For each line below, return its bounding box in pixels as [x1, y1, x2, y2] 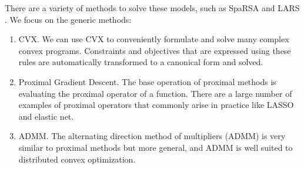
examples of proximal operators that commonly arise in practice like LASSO [18, 99, 294, 111]
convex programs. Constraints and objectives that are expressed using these [18, 44, 291, 56]
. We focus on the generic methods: [5, 13, 132, 25]
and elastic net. [18, 110, 74, 122]
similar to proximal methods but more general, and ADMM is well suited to [18, 141, 293, 153]
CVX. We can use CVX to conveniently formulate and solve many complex [18, 33, 289, 45]
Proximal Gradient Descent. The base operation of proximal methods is [18, 75, 276, 87]
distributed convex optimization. [18, 153, 136, 165]
